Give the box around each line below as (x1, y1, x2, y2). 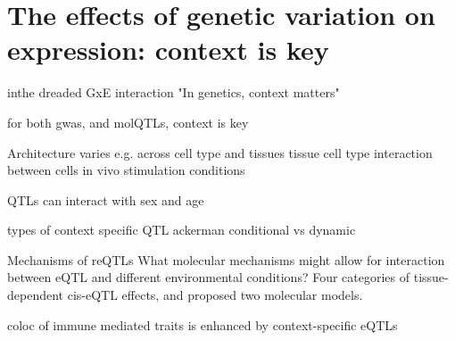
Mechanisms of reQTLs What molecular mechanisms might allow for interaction (7, 250, 445, 269)
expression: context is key (7, 31, 329, 68)
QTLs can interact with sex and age (7, 190, 204, 209)
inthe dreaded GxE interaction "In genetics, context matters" (7, 83, 340, 102)
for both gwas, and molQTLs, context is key (7, 112, 249, 131)
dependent (7, 286, 64, 304)
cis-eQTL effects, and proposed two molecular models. (67, 286, 363, 304)
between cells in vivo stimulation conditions (7, 161, 245, 179)
